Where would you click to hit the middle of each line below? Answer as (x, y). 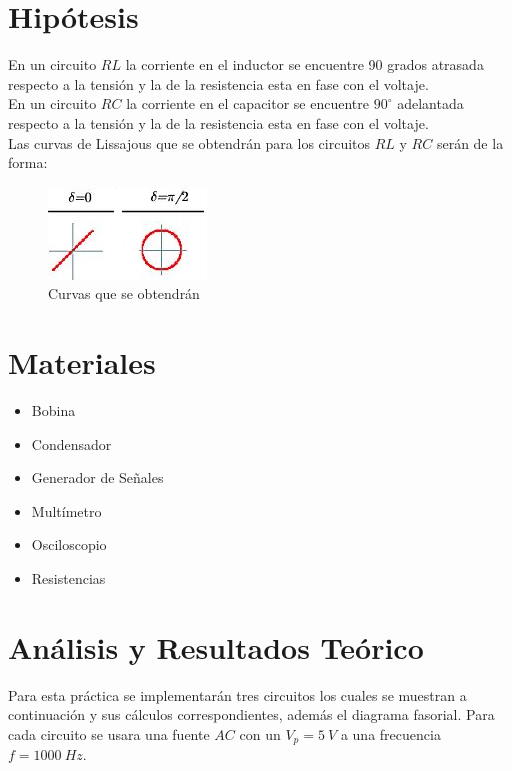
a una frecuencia (390, 733)
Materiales (82, 362)
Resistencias (68, 577)
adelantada (430, 103)
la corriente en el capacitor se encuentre (247, 103)
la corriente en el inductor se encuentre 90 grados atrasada (304, 64)
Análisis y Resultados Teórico (216, 646)
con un (260, 733)
